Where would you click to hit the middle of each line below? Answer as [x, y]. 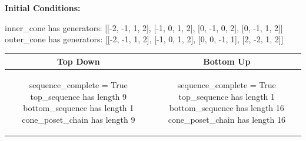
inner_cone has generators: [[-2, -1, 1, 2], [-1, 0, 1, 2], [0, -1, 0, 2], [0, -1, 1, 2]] [144, 27]
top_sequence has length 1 [227, 96]
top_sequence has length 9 [79, 96]
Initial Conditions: [43, 8]
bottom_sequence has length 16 [227, 108]
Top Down [78, 61]
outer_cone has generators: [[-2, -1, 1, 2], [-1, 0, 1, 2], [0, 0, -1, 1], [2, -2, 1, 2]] [144, 39]
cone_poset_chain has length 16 [227, 119]
